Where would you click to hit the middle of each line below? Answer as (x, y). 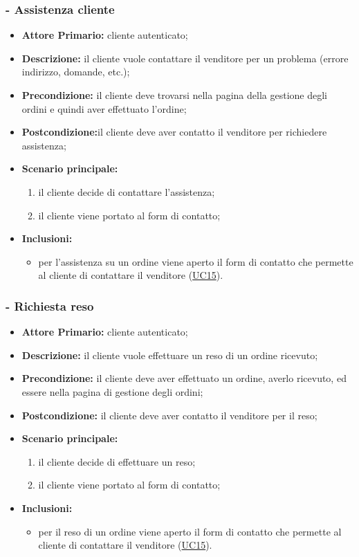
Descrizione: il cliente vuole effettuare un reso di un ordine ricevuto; (170, 355)
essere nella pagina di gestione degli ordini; (112, 391)
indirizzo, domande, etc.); (76, 72)
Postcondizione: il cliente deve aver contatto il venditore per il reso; (169, 415)
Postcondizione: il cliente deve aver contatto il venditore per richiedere (174, 132)
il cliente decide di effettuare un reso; (117, 461)
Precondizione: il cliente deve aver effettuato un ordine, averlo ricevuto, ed (184, 378)
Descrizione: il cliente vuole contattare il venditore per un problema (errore (185, 58)
